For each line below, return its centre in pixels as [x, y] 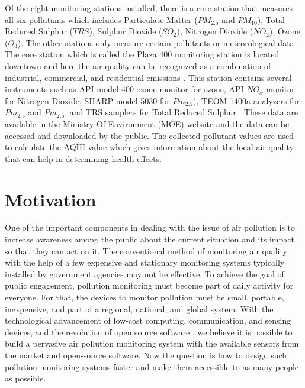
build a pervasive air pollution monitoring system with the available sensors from [152, 343]
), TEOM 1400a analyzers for [246, 100]
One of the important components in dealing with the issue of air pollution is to [150, 227]
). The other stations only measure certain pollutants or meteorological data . [158, 42]
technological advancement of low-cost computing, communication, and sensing [148, 320]
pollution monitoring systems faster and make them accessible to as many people [152, 366]
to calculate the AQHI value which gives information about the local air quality [149, 147]
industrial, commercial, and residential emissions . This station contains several [148, 77]
